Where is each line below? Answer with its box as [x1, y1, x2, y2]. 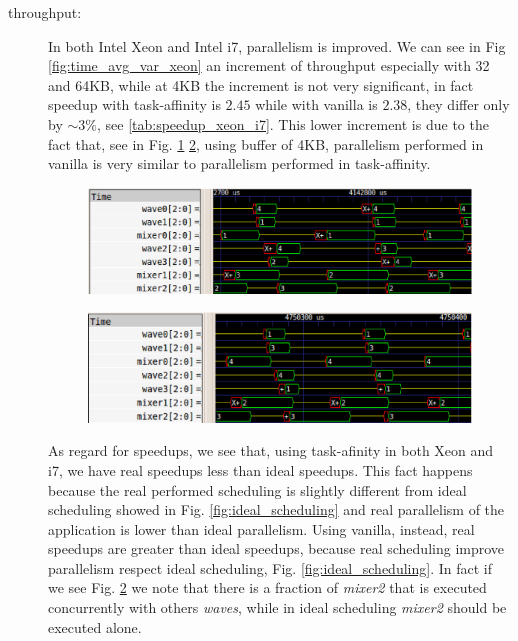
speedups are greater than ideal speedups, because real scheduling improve [48, 538, 505, 559]
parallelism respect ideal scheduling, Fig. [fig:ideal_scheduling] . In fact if [48, 557, 492, 578]
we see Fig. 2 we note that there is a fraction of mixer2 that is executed [48, 577, 487, 598]
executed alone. [48, 616, 142, 637]
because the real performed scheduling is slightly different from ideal [48, 479, 467, 500]
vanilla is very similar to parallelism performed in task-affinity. [48, 153, 431, 174]
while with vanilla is [255, 94, 378, 115]
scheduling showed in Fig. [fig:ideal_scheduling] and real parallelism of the [48, 499, 505, 520]
